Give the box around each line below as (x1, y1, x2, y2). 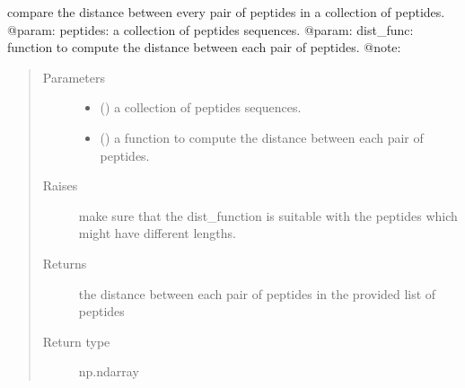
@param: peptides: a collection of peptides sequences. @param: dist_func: (7, 20, 414, 39)
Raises (42, 176, 78, 195)
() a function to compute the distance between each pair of (100, 128, 424, 146)
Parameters (42, 67, 105, 86)
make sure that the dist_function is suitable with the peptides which (78, 206, 458, 225)
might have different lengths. (78, 224, 236, 242)
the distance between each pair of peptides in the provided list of (78, 284, 436, 303)
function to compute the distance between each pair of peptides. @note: (7, 38, 401, 57)
